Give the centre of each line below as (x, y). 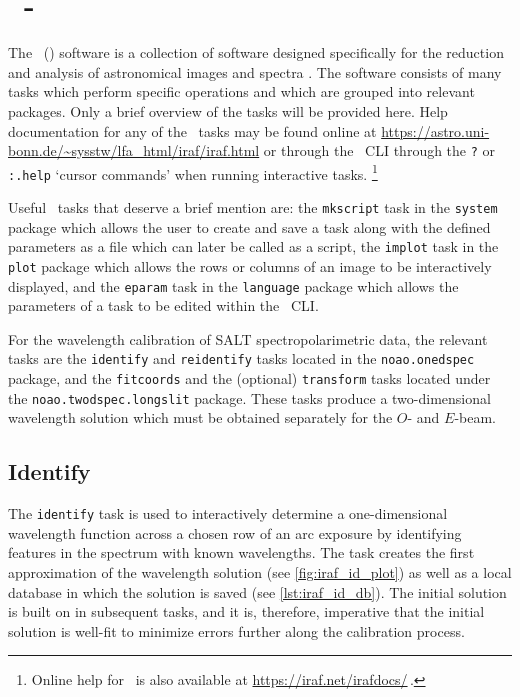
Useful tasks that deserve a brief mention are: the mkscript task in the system (253, 207)
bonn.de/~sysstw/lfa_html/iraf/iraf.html (134, 150)
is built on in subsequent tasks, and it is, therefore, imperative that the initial (246, 611)
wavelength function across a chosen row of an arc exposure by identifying (235, 532)
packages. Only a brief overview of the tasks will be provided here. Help (228, 110)
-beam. (475, 417)
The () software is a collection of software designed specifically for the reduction (256, 52)
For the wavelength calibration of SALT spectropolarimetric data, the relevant (248, 338)
